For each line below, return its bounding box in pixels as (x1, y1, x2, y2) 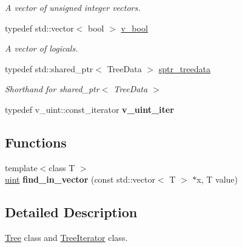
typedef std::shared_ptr (5, 62, 93, 75)
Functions (5, 132, 67, 151)
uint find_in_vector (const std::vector (5, 173, 155, 186)
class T (49, 161, 75, 174)
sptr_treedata (158, 62, 210, 75)
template (5, 161, 38, 174)
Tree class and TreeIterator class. (5, 231, 128, 244)
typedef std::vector (5, 21, 74, 34)
